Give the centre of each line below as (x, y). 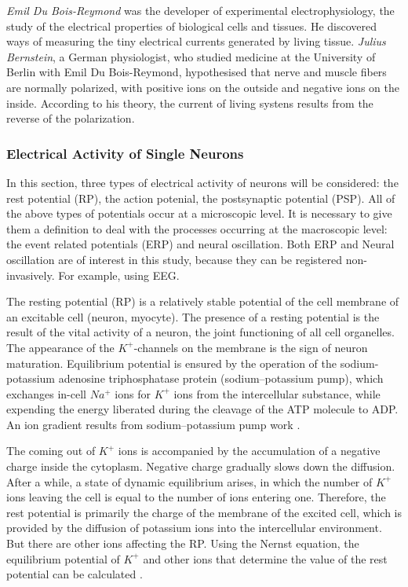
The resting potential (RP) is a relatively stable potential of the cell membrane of (203, 301)
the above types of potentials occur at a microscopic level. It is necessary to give (199, 213)
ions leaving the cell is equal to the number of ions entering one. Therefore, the (196, 497)
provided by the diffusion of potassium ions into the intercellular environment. (194, 528)
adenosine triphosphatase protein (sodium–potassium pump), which (221, 378)
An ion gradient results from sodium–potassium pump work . (153, 424)
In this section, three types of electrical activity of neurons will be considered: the (202, 182)
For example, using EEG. (119, 275)
